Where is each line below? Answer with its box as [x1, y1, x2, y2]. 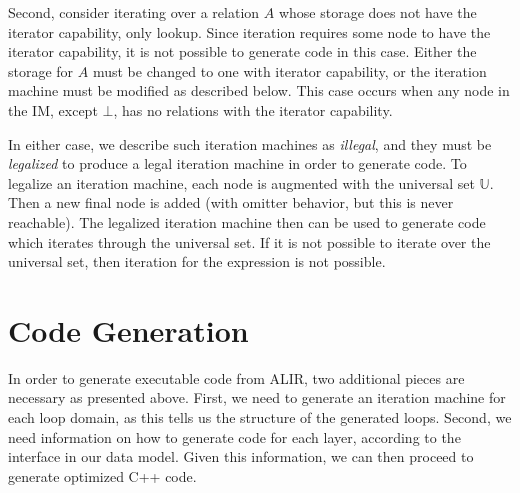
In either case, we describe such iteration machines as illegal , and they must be [8, 133, 492, 154]
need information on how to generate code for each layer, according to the [8, 426, 461, 447]
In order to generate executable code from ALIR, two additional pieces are [8, 367, 465, 388]
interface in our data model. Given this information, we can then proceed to [8, 446, 474, 467]
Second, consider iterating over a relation [8, 2, 260, 22]
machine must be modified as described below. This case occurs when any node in [8, 80, 510, 101]
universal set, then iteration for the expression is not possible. [8, 251, 386, 272]
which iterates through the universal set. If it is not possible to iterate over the [8, 231, 491, 252]
